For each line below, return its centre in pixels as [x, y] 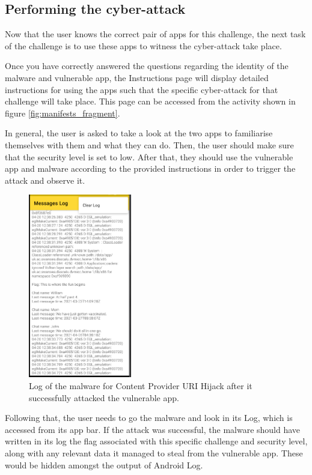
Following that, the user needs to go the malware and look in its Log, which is [149, 418]
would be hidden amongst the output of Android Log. [104, 464]
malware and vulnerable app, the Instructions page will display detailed [137, 77]
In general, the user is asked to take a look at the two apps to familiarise [139, 133]
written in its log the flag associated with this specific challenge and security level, [156, 441]
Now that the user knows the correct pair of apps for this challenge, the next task [155, 34]
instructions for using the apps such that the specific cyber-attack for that [142, 89]
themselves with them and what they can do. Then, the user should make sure [149, 144]
